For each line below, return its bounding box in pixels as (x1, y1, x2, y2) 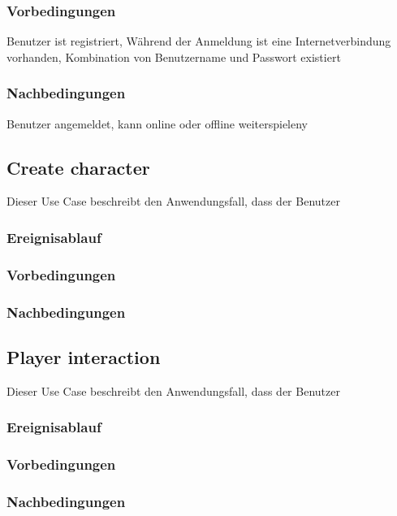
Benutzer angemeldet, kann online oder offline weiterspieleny (6, 115, 308, 132)
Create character (6, 154, 150, 180)
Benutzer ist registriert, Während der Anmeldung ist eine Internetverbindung (6, 33, 391, 50)
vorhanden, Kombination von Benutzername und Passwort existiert (6, 48, 341, 65)
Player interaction (6, 344, 161, 369)
